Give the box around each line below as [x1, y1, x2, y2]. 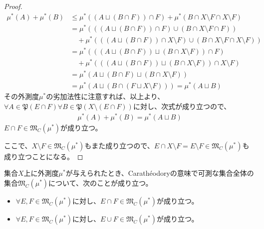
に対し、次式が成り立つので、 [133, 101, 231, 111]
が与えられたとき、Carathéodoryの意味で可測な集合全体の [65, 168, 254, 178]
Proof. [4, 1, 22, 11]
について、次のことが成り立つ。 [48, 177, 153, 188]
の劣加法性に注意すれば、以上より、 [46, 91, 165, 102]
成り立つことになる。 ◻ [4, 151, 83, 161]
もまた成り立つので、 [84, 140, 154, 150]
